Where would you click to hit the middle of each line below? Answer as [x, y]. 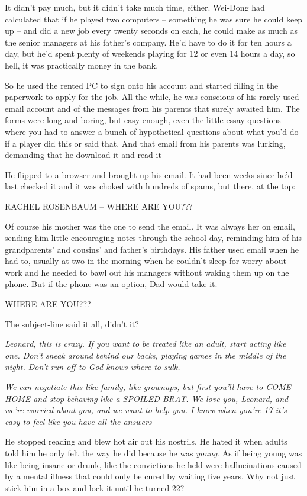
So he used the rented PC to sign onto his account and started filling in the [142, 85]
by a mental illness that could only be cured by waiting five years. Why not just [150, 476]
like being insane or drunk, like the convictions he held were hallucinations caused [153, 464]
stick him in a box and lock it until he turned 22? [95, 487]
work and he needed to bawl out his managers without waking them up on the [147, 272]
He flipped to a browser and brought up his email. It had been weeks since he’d [149, 174]
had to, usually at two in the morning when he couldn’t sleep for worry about [146, 261]
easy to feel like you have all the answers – [82, 421]
